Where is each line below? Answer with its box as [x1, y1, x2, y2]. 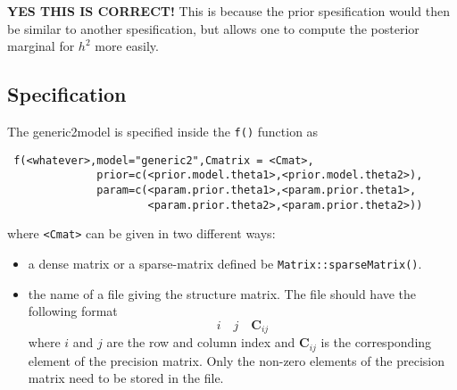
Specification [7, 80, 127, 108]
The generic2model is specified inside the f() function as [7, 121, 319, 140]
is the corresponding [320, 333, 432, 352]
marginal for [7, 37, 75, 55]
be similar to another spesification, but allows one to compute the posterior [7, 19, 420, 37]
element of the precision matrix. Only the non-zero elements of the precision [28, 351, 445, 369]
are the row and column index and [106, 333, 295, 352]
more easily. [95, 37, 159, 55]
